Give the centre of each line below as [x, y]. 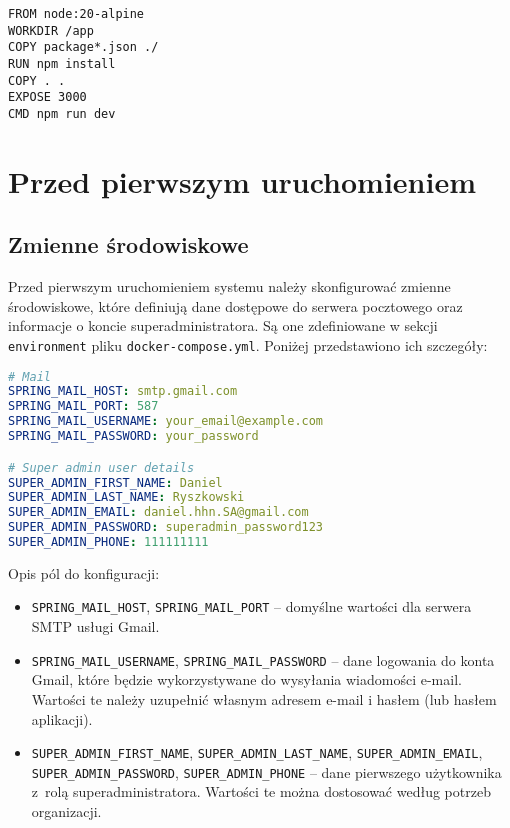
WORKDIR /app [51, 30]
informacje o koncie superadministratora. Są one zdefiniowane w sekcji [223, 325]
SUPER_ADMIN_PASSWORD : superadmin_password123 [166, 527]
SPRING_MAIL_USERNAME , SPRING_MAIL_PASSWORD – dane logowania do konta [263, 659]
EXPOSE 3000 [47, 97]
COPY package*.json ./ [83, 47]
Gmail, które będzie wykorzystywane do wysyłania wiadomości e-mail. [246, 679]
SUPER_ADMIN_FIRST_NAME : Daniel [115, 482]
